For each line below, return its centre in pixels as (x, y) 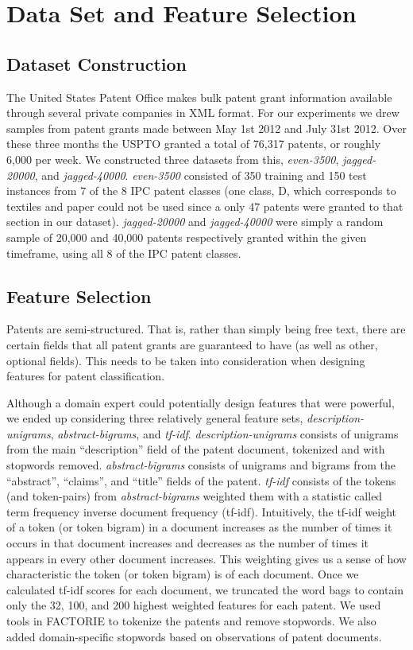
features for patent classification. (86, 376)
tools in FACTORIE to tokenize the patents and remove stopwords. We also (191, 621)
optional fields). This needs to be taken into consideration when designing (186, 360)
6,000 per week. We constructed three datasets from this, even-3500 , (173, 159)
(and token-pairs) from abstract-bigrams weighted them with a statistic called (195, 496)
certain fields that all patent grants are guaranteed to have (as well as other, (192, 344)
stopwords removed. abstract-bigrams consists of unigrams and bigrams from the (201, 465)
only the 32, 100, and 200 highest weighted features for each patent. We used (194, 605)
